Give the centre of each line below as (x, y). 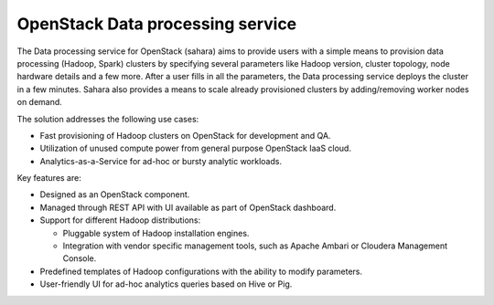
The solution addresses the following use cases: (108, 119)
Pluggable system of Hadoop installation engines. (156, 233)
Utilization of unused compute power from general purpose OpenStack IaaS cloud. (196, 148)
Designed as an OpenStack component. (115, 195)
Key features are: (49, 178)
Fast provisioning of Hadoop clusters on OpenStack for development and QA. (185, 135)
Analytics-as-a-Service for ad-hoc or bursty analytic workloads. (161, 161)
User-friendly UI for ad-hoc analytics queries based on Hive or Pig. (166, 284)
